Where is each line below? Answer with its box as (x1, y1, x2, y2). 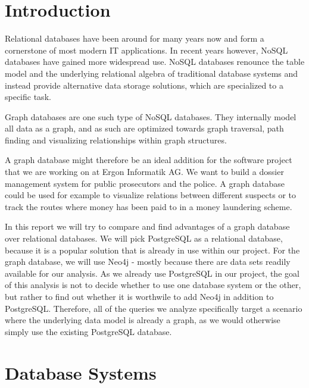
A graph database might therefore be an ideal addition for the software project (5, 154, 292, 166)
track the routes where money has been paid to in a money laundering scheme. (5, 200, 292, 212)
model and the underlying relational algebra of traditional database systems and (5, 67, 298, 79)
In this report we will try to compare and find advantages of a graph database (5, 220, 290, 233)
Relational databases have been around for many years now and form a (5, 32, 264, 45)
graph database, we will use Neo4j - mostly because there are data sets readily (5, 255, 291, 268)
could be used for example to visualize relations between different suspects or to (5, 189, 296, 201)
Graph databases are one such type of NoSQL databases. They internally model (5, 110, 296, 123)
